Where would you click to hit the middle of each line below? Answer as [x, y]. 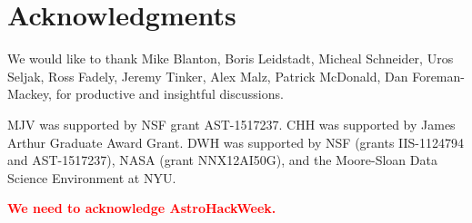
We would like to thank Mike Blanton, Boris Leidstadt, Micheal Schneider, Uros [231, 58]
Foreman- [438, 76]
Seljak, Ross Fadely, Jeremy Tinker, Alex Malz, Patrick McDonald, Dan [208, 76]
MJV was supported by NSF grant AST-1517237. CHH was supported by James [231, 124]
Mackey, [30, 94]
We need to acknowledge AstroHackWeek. [142, 208]
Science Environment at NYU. [92, 177]
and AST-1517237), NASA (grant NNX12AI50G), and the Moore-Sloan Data [222, 160]
